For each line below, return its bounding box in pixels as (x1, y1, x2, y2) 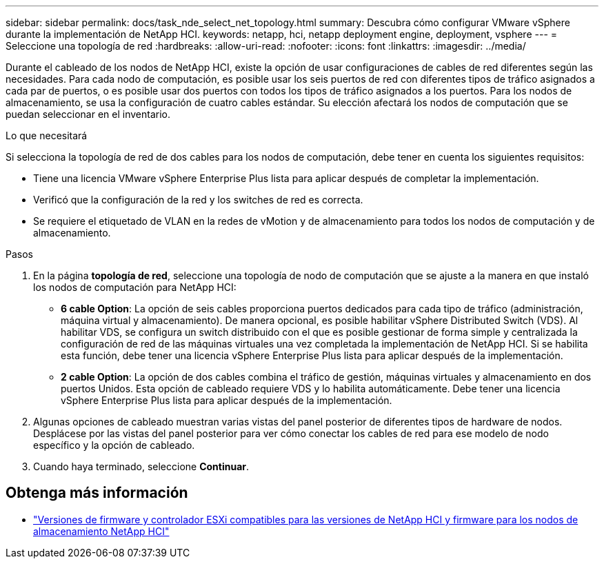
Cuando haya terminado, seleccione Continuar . (33, 461, 250, 472)
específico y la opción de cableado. (33, 439, 195, 451)
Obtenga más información (6, 484, 188, 502)
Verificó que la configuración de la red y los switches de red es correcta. (33, 194, 363, 205)
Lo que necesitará (6, 130, 88, 141)
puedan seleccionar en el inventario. (6, 108, 170, 120)
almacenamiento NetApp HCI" (33, 525, 170, 537)
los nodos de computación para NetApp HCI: (33, 281, 236, 293)
